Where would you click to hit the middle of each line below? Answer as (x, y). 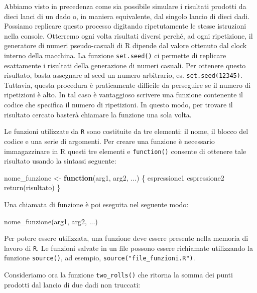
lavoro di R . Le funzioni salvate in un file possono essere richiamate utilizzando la (128, 248)
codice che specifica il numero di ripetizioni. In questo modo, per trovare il (118, 105)
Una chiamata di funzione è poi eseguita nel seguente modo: (96, 204)
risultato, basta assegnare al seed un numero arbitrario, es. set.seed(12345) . (123, 75)
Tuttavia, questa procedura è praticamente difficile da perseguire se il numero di (127, 85)
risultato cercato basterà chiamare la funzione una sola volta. (98, 114)
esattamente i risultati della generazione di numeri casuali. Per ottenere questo (125, 65)
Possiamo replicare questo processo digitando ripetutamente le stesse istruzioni (125, 26)
